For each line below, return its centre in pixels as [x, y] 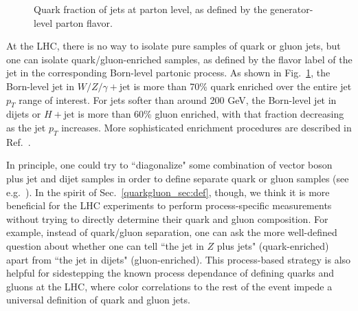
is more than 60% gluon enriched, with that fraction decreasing [211, 114]
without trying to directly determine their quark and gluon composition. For [167, 218]
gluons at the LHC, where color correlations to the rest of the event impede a [169, 286]
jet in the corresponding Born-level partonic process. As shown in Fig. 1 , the [168, 73]
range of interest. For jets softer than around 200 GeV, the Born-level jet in [178, 99]
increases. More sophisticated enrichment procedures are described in [206, 127]
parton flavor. [84, 22]
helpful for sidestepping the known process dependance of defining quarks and [170, 273]
